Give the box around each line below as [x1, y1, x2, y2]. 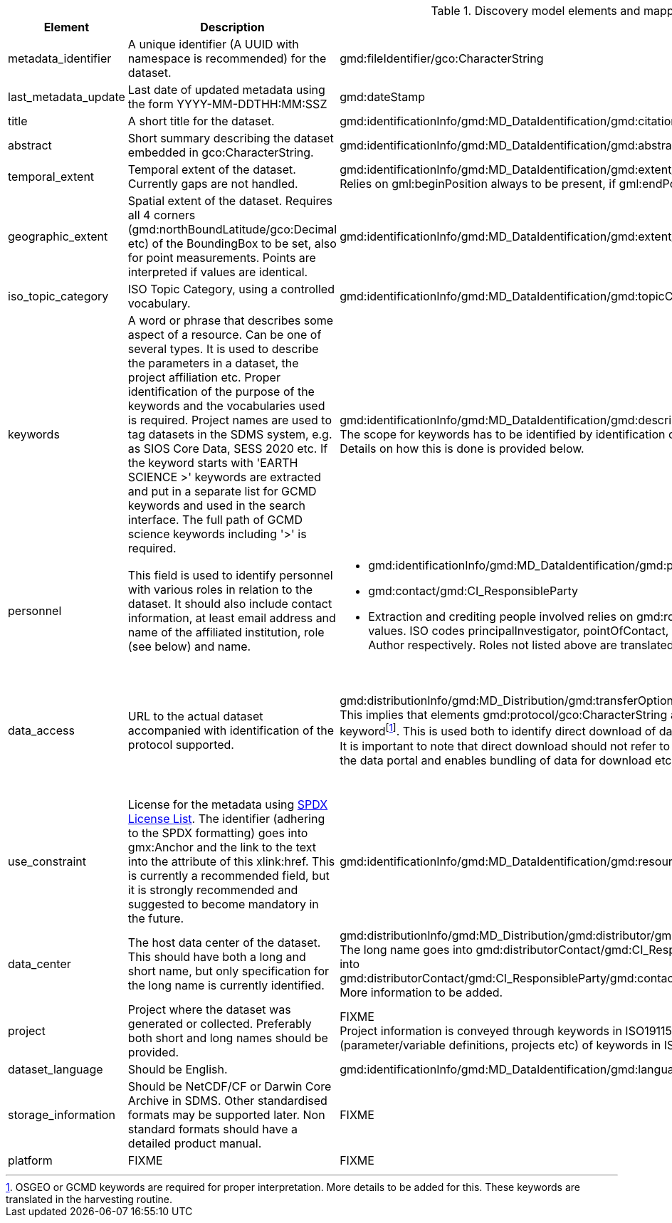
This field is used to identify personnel [127, 568, 333, 582]
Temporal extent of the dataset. [127, 162, 296, 177]
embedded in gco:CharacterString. [127, 145, 314, 159]
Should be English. [127, 1062, 228, 1076]
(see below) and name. [127, 639, 251, 654]
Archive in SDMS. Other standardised [127, 1093, 327, 1108]
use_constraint [8, 854, 86, 868]
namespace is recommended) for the [127, 51, 327, 65]
